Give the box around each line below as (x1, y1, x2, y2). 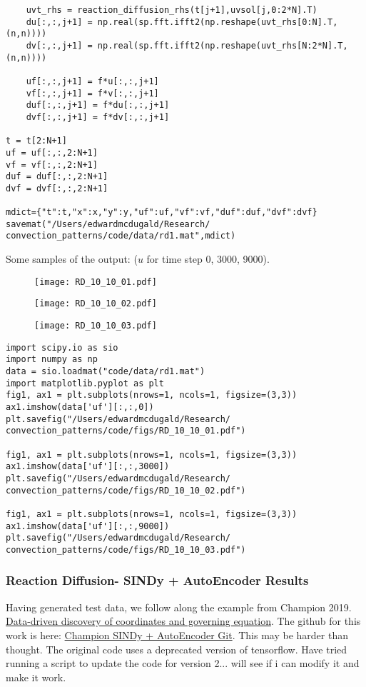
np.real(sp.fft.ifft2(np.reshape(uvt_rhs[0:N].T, (97, 16, 338, 27)
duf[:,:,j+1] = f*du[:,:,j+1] (26, 100, 170, 111)
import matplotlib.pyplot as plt (6, 378, 164, 388)
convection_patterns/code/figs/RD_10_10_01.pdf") (6, 426, 246, 436)
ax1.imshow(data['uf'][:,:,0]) (6, 401, 154, 412)
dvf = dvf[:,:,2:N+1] (6, 183, 108, 194)
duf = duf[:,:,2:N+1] (6, 171, 108, 182)
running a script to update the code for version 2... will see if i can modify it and (6, 656, 360, 671)
